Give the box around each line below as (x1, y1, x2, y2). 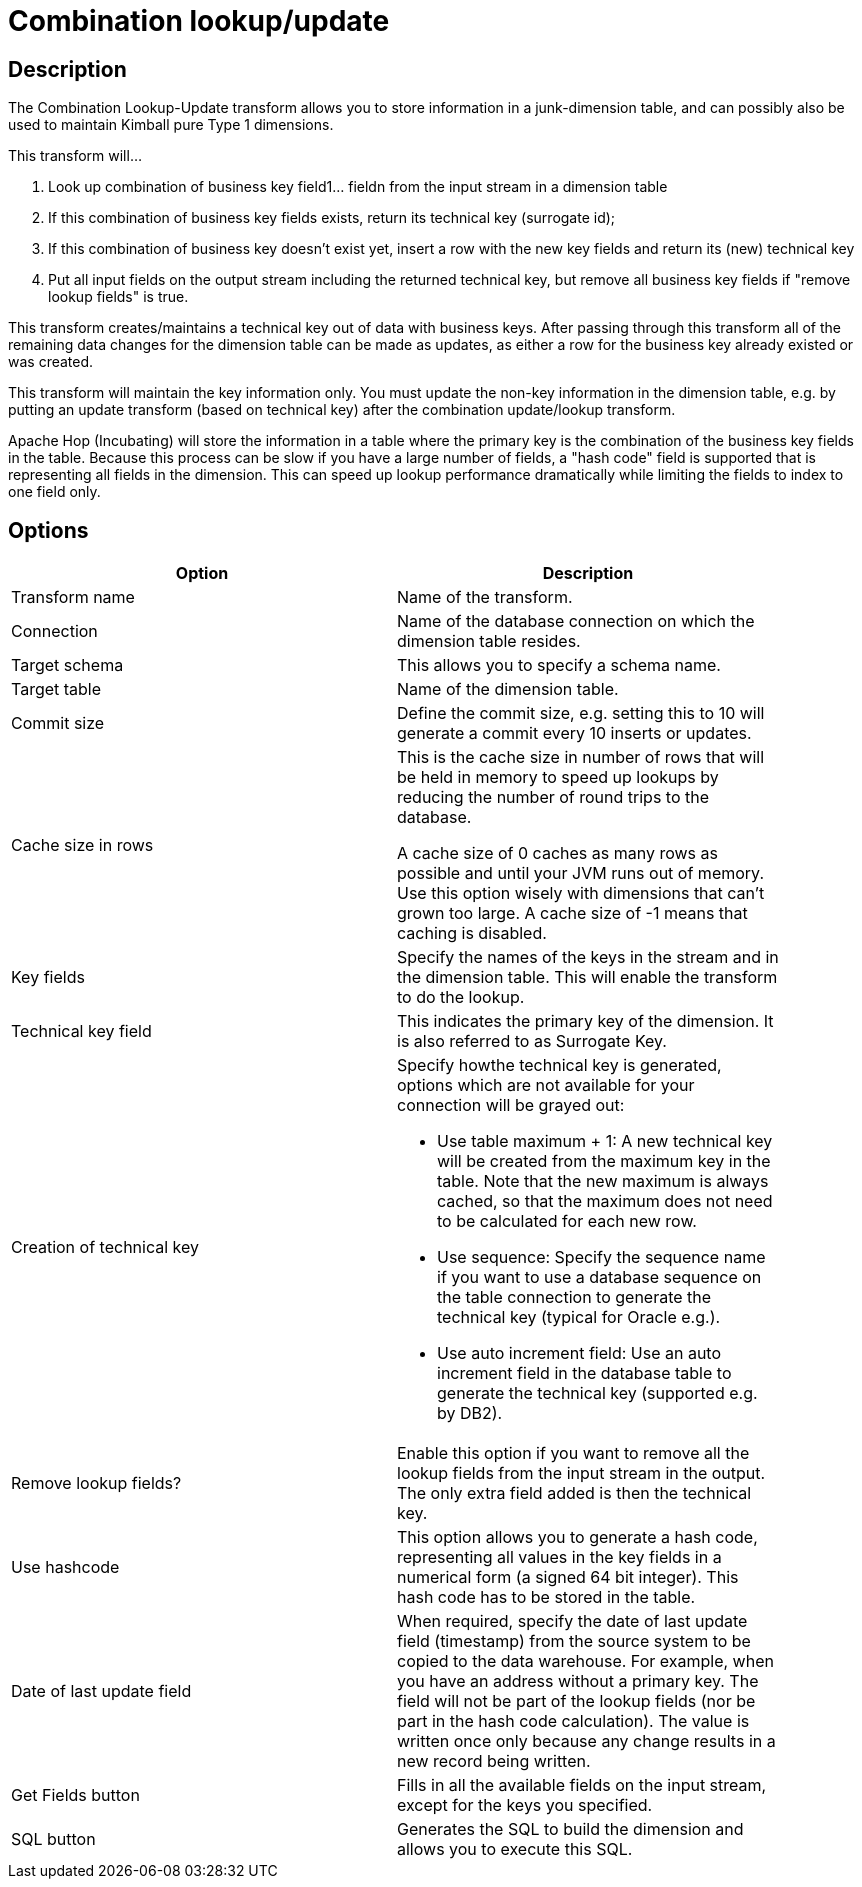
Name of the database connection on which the (397, 611, 755, 632)
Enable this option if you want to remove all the (397, 1443, 750, 1464)
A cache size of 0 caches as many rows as (397, 843, 718, 864)
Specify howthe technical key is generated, (397, 1055, 722, 1076)
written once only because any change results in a (397, 1731, 776, 1752)
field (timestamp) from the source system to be (397, 1631, 751, 1652)
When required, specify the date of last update (397, 1611, 748, 1632)
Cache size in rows (11, 835, 154, 856)
